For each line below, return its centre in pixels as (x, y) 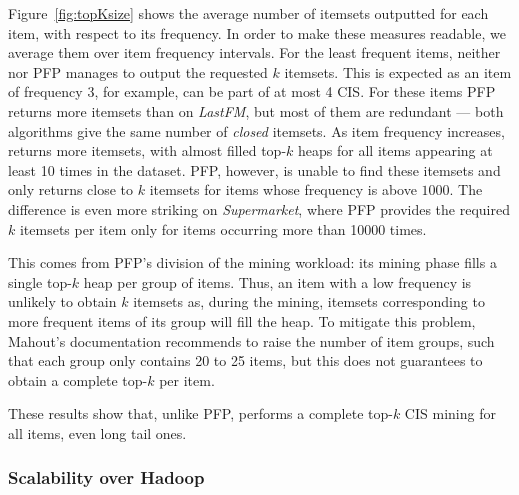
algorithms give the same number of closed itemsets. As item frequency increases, (256, 130)
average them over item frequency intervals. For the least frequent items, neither (254, 52)
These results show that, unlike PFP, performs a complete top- (200, 413)
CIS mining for (450, 413)
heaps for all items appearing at (395, 150)
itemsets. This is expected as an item (398, 71)
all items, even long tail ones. (97, 432)
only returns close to (71, 189)
